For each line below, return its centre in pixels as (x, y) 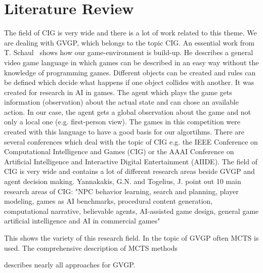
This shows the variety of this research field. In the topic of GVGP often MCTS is (131, 238)
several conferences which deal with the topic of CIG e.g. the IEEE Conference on (131, 141)
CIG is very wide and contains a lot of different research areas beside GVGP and (129, 171)
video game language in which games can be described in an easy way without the (131, 62)
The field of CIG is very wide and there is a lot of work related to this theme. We (130, 33)
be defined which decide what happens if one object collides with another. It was (129, 82)
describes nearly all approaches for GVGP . (70, 265)
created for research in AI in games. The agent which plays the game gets (118, 92)
